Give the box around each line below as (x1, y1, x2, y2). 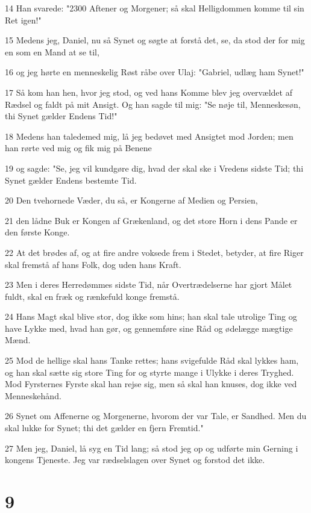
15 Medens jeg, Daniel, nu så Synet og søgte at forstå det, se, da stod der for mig (5, 34, 305, 46)
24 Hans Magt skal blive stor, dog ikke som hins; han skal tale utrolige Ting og (5, 310, 297, 323)
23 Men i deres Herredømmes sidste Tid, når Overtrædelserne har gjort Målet (5, 278, 292, 291)
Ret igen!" (5, 13, 42, 26)
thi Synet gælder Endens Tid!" (5, 110, 118, 122)
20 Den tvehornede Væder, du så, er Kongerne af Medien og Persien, (5, 194, 258, 207)
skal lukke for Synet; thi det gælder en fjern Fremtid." (5, 421, 204, 434)
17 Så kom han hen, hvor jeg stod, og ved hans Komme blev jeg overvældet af (5, 85, 292, 98)
